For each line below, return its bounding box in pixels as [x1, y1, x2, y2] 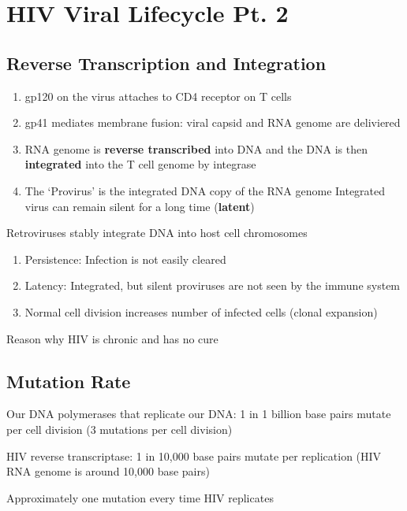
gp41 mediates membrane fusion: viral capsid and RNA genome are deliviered [24, 114, 401, 131]
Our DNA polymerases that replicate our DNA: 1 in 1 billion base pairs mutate [6, 405, 391, 422]
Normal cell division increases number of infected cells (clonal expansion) [24, 303, 378, 320]
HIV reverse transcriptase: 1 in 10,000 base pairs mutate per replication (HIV [6, 447, 382, 464]
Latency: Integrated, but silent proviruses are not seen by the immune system [24, 277, 401, 294]
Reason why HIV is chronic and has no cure [6, 330, 218, 346]
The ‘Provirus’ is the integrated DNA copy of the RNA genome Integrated [24, 182, 386, 198]
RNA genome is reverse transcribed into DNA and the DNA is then [24, 140, 368, 157]
